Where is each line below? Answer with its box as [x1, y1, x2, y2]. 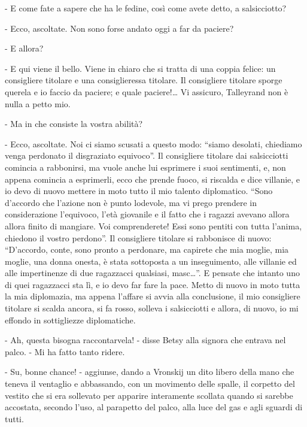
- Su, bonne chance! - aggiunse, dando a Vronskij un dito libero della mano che [5, 365, 294, 378]
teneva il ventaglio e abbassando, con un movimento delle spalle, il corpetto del [5, 377, 295, 390]
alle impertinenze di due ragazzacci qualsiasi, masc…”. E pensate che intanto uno [5, 267, 300, 279]
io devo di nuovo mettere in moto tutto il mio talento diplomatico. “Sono [5, 184, 273, 197]
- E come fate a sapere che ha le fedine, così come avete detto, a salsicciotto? [5, 2, 287, 14]
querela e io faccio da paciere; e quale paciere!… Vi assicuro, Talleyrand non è [5, 85, 288, 98]
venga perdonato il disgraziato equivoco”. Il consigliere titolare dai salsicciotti [5, 149, 288, 162]
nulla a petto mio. [5, 97, 71, 110]
